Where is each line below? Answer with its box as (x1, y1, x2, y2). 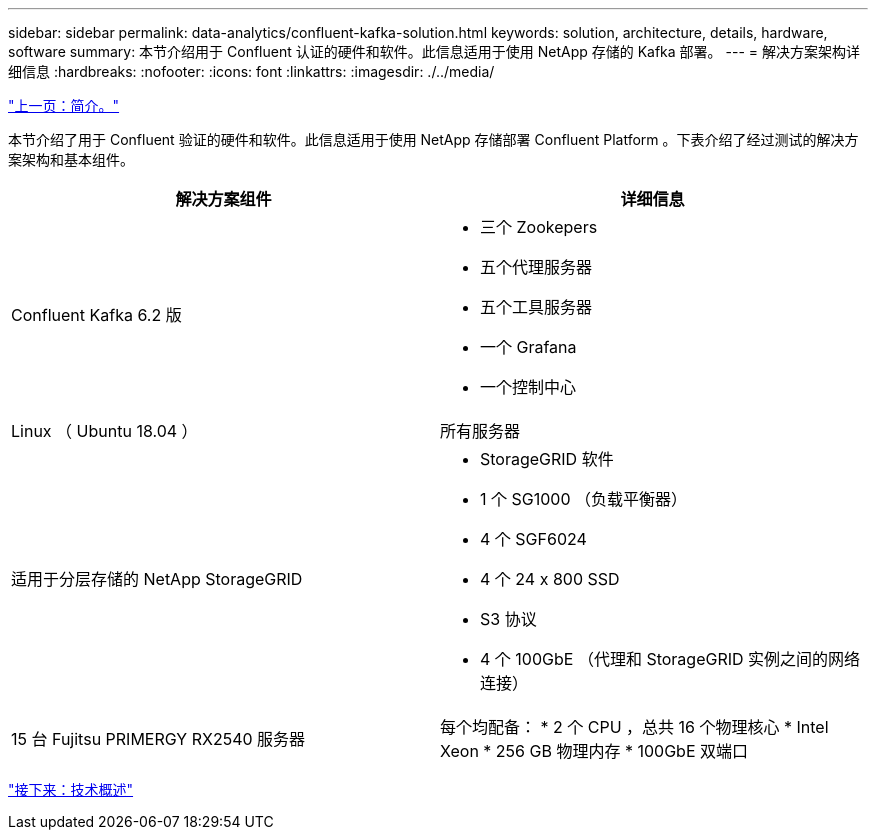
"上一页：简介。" (8, 97, 120, 114)
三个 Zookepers (480, 217, 598, 237)
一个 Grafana (480, 337, 577, 357)
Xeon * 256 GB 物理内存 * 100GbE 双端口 (440, 741, 748, 761)
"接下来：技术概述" (8, 781, 134, 798)
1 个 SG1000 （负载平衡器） (480, 489, 688, 509)
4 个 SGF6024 (480, 529, 587, 549)
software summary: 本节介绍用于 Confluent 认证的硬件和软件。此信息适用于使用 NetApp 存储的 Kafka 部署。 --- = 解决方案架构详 (8, 43, 860, 60)
